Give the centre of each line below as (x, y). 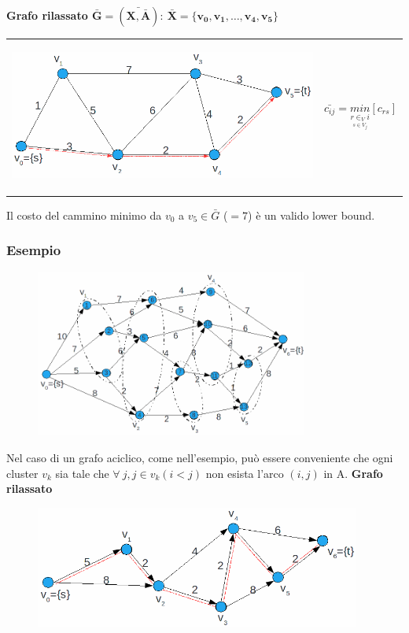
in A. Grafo (353, 473)
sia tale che (82, 473)
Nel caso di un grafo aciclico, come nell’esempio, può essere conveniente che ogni (200, 458)
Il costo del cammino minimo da (84, 215)
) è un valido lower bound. (311, 215)
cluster (22, 473)
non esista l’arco (245, 473)
